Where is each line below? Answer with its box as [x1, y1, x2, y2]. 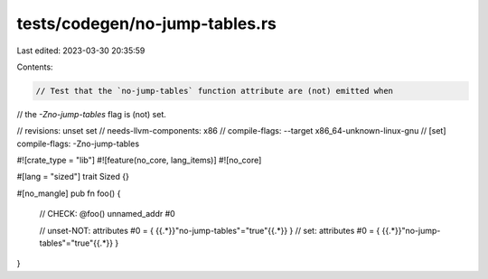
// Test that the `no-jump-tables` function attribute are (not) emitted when [35, 86, 393, 96]
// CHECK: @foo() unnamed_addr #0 [39, 209, 175, 219]
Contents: [16, 61, 53, 72]
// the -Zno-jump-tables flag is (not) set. [16, 108, 167, 119]
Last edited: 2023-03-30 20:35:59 [16, 45, 145, 56]
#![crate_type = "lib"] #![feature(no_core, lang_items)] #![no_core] [16, 154, 262, 166]
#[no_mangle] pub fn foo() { [16, 188, 121, 199]
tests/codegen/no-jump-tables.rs [16, 14, 277, 33]
